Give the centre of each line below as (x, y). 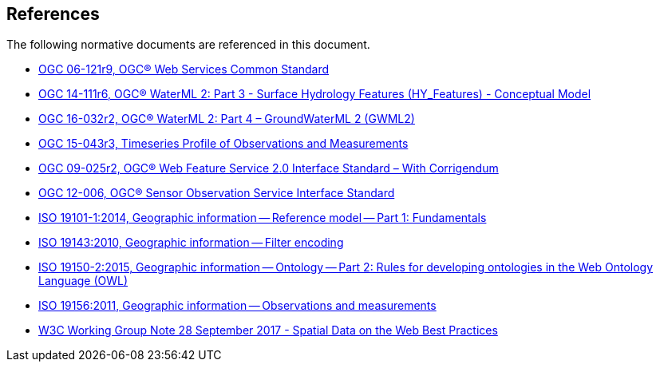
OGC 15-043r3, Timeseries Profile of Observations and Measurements (223, 144)
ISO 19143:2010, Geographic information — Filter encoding (191, 243)
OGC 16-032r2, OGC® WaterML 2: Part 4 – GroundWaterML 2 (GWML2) (227, 119)
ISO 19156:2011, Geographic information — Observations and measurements (237, 306)
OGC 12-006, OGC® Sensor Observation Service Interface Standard (217, 193)
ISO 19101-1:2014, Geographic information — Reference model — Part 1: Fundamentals (263, 218)
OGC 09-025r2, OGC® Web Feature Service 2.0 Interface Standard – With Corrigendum (269, 168)
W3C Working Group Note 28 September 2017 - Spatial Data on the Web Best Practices (268, 330)
